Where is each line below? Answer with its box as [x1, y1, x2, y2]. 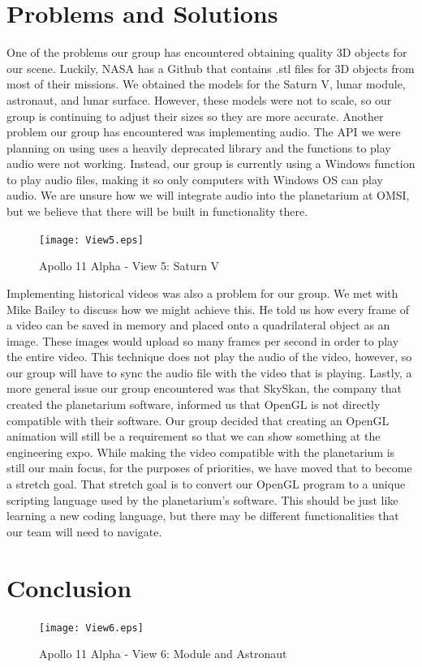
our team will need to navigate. [6, 523, 162, 540]
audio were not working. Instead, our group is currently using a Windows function [6, 155, 416, 172]
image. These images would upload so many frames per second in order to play [6, 332, 399, 349]
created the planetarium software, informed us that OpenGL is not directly [6, 396, 381, 413]
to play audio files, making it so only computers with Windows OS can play [6, 170, 383, 187]
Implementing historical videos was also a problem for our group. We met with [6, 284, 398, 301]
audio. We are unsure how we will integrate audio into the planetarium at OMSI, [6, 187, 410, 204]
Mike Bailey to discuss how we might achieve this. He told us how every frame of [6, 300, 410, 317]
